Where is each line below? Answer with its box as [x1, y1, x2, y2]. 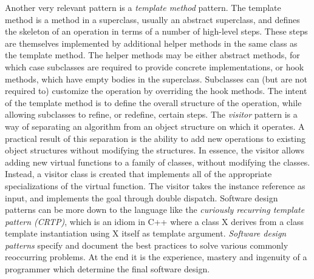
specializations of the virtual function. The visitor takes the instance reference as [5, 179, 305, 192]
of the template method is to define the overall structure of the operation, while [5, 96, 302, 109]
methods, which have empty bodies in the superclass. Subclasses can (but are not [5, 72, 308, 85]
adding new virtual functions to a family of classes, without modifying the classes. [5, 155, 310, 168]
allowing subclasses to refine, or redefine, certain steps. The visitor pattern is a [5, 108, 298, 121]
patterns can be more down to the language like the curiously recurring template [5, 203, 305, 216]
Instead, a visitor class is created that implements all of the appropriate [5, 167, 272, 180]
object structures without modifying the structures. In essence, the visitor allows [5, 144, 305, 156]
